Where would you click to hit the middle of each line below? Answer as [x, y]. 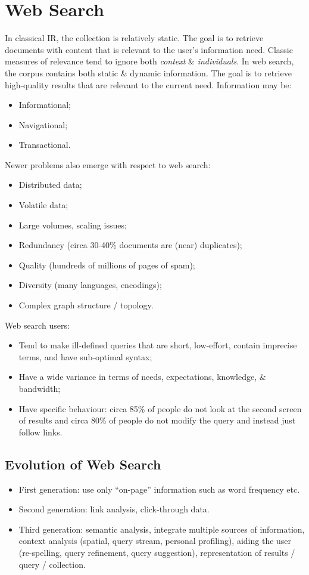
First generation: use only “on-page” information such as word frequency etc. [159, 489]
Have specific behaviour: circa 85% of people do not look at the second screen [160, 408]
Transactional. [45, 145]
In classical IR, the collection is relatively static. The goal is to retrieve [134, 38]
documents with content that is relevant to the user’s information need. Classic [149, 49]
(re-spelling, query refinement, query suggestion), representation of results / [157, 552]
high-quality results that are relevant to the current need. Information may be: [148, 84]
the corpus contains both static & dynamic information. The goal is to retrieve [148, 72]
